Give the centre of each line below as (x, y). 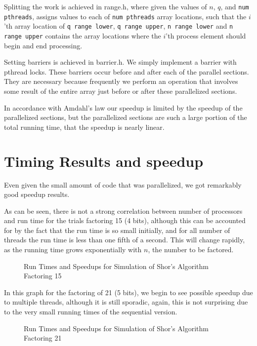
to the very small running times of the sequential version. (91, 312)
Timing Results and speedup (104, 161)
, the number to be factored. (191, 250)
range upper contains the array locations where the (83, 35)
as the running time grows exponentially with (73, 250)
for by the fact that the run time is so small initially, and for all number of (117, 230)
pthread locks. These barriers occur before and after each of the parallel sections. (127, 71)
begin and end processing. (43, 45)
